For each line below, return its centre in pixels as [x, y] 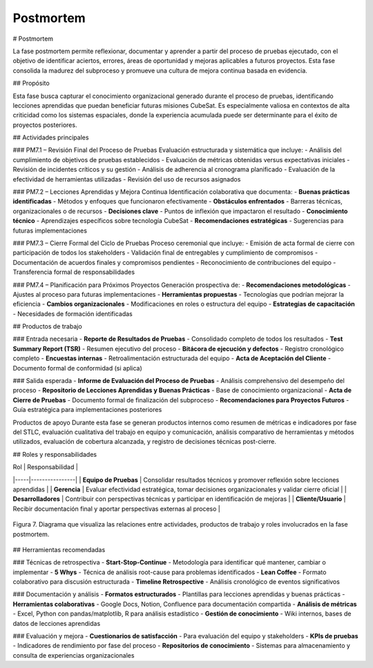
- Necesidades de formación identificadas [73, 313]
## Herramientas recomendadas [59, 549]
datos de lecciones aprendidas [57, 623]
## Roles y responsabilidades [55, 454]
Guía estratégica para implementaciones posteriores [87, 410]
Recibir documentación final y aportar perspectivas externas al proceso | [116, 509]
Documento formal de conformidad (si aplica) [78, 368]
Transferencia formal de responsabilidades [74, 272]
